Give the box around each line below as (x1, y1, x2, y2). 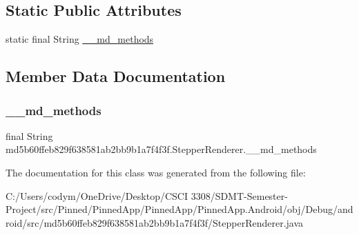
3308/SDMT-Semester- (191, 188, 288, 203)
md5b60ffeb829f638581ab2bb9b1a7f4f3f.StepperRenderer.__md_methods (6, 142, 317, 156)
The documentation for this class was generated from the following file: (6, 165, 306, 179)
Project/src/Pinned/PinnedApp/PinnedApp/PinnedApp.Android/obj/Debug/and (6, 202, 353, 216)
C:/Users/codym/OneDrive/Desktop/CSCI (6, 188, 188, 203)
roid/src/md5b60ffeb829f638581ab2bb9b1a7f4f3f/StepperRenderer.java (6, 215, 304, 229)
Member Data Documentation (6, 65, 226, 87)
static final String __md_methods (6, 32, 154, 46)
